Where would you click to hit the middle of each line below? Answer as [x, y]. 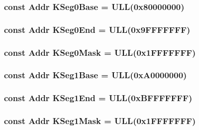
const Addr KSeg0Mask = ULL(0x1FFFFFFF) [100, 52]
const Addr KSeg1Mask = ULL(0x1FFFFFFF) [100, 121]
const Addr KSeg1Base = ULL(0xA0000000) [96, 75]
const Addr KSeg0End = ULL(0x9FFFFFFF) [97, 29]
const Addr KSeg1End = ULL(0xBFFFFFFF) [98, 98]
